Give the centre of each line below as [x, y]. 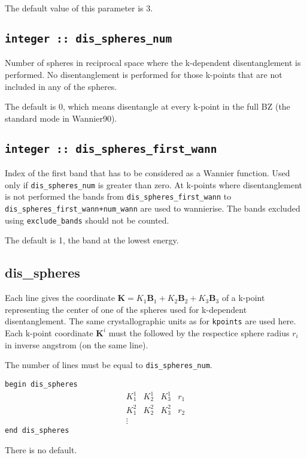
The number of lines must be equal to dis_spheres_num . [109, 365]
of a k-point [243, 298]
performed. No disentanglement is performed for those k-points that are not [144, 74]
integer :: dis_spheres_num [89, 38]
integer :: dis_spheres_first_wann [111, 149]
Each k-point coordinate [49, 332]
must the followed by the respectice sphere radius [199, 332]
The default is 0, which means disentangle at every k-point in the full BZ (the [148, 106]
